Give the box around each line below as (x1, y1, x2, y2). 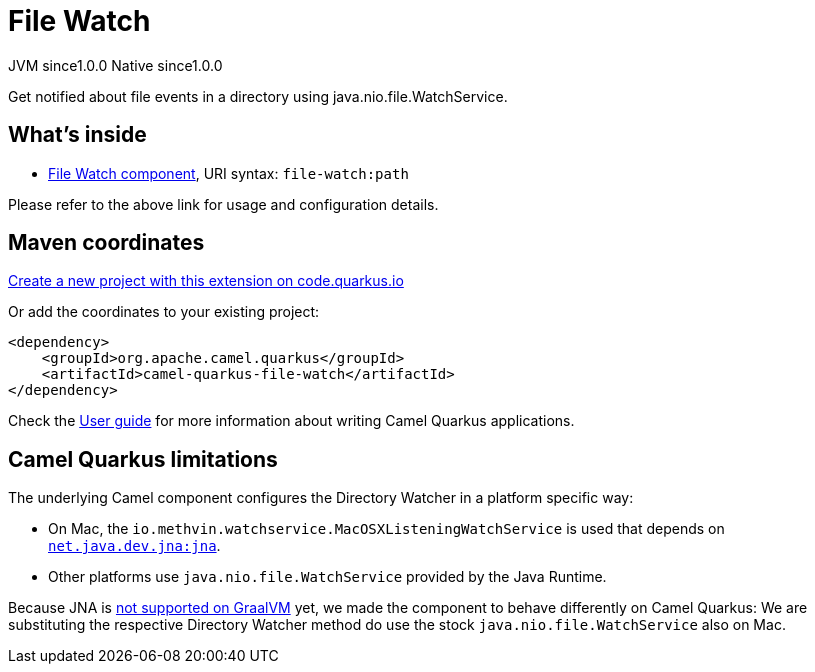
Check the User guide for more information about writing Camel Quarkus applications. (8, 412, 575, 430)
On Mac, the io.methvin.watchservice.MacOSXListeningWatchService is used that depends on (48, 520, 725, 538)
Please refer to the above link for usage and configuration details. (8, 195, 439, 213)
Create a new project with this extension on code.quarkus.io (8, 272, 404, 290)
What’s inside (8, 122, 147, 148)
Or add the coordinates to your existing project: (8, 303, 320, 321)
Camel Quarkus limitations (8, 446, 278, 472)
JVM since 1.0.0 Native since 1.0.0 (8, 56, 223, 74)
